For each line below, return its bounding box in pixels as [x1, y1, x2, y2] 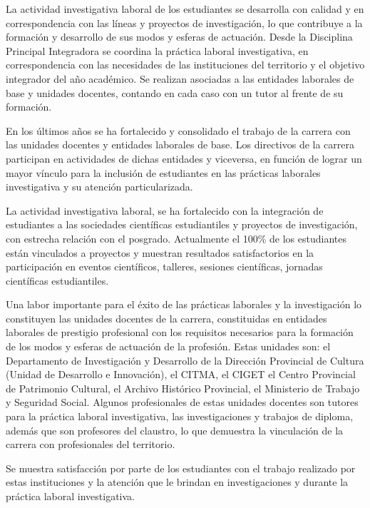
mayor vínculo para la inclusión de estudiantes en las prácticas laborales [6, 165, 321, 180]
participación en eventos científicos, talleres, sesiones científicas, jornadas [6, 259, 323, 274]
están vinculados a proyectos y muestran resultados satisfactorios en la [6, 245, 314, 260]
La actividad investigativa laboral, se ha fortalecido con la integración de [6, 203, 324, 218]
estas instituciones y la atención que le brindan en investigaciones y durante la [6, 474, 349, 489]
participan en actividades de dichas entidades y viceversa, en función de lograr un [6, 151, 362, 166]
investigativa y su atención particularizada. [6, 179, 193, 194]
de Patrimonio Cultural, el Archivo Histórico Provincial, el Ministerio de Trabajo [6, 380, 360, 395]
